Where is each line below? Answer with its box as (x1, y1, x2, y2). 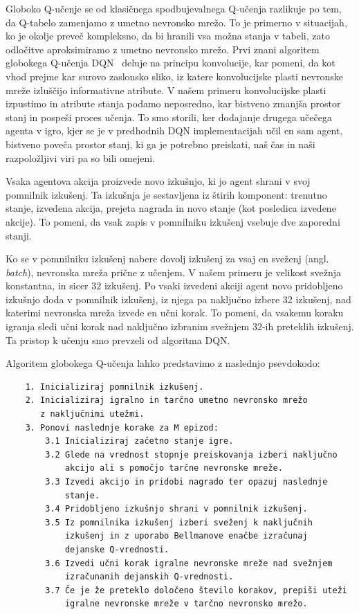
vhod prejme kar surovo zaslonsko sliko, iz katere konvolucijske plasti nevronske (6, 69, 343, 83)
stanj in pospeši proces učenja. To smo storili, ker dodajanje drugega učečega (6, 109, 332, 124)
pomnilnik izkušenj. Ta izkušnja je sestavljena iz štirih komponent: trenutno (6, 187, 327, 201)
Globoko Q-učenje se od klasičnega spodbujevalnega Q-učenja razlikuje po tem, (6, 1, 342, 15)
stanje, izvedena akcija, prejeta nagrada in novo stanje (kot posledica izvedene (6, 201, 336, 215)
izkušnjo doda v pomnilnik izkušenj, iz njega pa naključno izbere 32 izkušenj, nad (6, 291, 351, 306)
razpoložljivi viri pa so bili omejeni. (6, 150, 156, 165)
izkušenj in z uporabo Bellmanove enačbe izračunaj (64, 531, 308, 541)
